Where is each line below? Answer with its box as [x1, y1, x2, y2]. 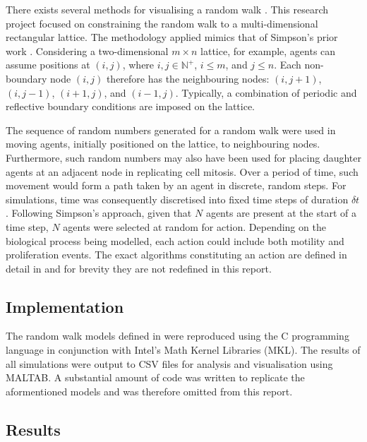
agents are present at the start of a [205, 205, 356, 220]
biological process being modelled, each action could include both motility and [6, 233, 344, 248]
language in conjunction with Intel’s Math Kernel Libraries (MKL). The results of [6, 342, 361, 357]
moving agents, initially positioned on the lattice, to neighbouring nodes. [6, 136, 320, 151]
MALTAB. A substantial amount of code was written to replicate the [6, 370, 305, 385]
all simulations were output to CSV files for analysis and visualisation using [6, 356, 333, 371]
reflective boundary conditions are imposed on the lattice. [6, 99, 255, 114]
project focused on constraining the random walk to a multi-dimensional [6, 16, 318, 30]
